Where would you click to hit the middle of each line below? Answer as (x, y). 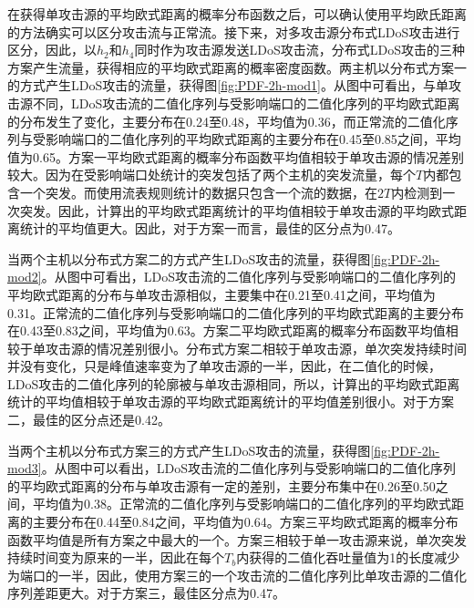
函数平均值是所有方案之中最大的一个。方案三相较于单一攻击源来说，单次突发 (237, 539)
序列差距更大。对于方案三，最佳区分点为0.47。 (146, 593)
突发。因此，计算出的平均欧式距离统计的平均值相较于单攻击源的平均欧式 (237, 210)
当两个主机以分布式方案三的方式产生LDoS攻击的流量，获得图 (189, 450)
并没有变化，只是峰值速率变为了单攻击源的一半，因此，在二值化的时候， (224, 366)
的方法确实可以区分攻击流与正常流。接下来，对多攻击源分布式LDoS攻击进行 (234, 31)
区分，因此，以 (52, 50)
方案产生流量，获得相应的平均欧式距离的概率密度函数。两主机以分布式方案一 (237, 67)
